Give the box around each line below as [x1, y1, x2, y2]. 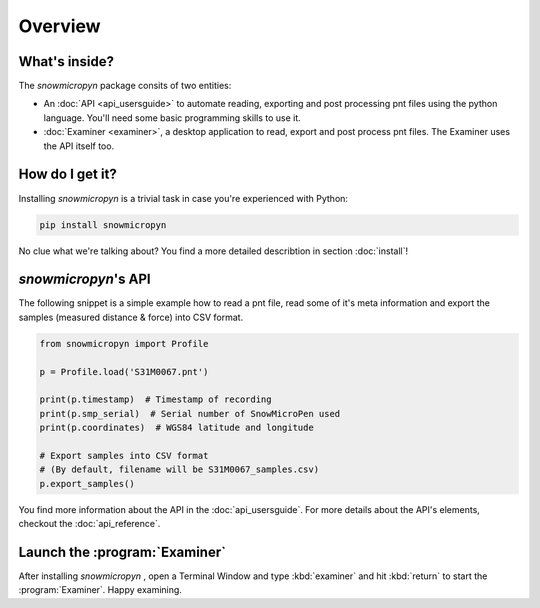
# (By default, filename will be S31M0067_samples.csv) [39, 464, 320, 475]
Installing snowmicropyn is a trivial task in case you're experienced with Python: [18, 192, 349, 204]
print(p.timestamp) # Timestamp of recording [39, 394, 272, 405]
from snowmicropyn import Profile [39, 338, 209, 349]
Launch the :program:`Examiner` [18, 543, 227, 560]
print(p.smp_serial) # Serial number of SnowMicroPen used [39, 408, 341, 419]
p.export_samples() [39, 478, 135, 489]
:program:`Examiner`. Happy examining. [18, 584, 182, 596]
